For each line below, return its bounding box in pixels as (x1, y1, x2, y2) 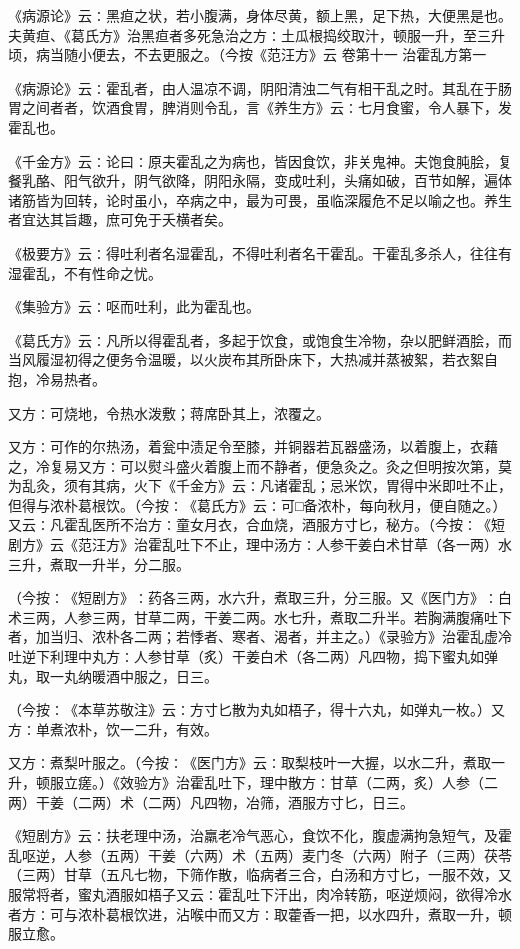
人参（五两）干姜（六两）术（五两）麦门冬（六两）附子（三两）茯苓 (63, 844, 512, 865)
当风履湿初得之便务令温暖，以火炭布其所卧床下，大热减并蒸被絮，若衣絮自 (8, 349, 498, 370)
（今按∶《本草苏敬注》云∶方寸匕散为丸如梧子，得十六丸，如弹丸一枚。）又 (8, 699, 505, 720)
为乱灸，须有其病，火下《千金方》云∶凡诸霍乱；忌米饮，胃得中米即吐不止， (8, 475, 512, 496)
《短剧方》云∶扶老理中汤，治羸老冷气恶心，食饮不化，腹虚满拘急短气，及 (8, 825, 498, 846)
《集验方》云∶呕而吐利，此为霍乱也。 (8, 296, 260, 317)
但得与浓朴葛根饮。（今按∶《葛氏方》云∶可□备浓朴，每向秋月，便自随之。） (8, 494, 507, 515)
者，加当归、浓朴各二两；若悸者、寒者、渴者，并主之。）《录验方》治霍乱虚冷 (8, 626, 512, 647)
